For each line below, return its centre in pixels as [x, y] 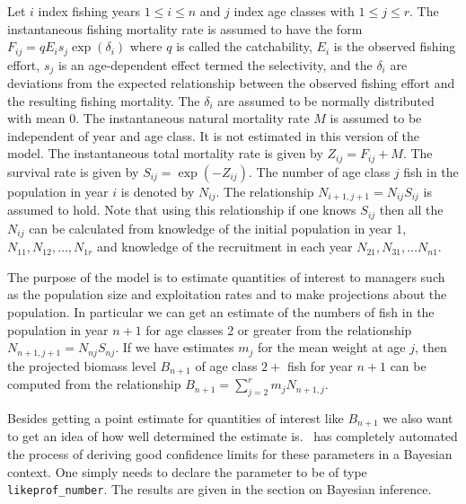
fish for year [320, 365]
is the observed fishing [395, 46]
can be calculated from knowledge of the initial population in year [211, 228]
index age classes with [294, 11]
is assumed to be [376, 118]
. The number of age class [319, 171]
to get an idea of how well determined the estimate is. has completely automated [233, 436]
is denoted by [158, 191]
